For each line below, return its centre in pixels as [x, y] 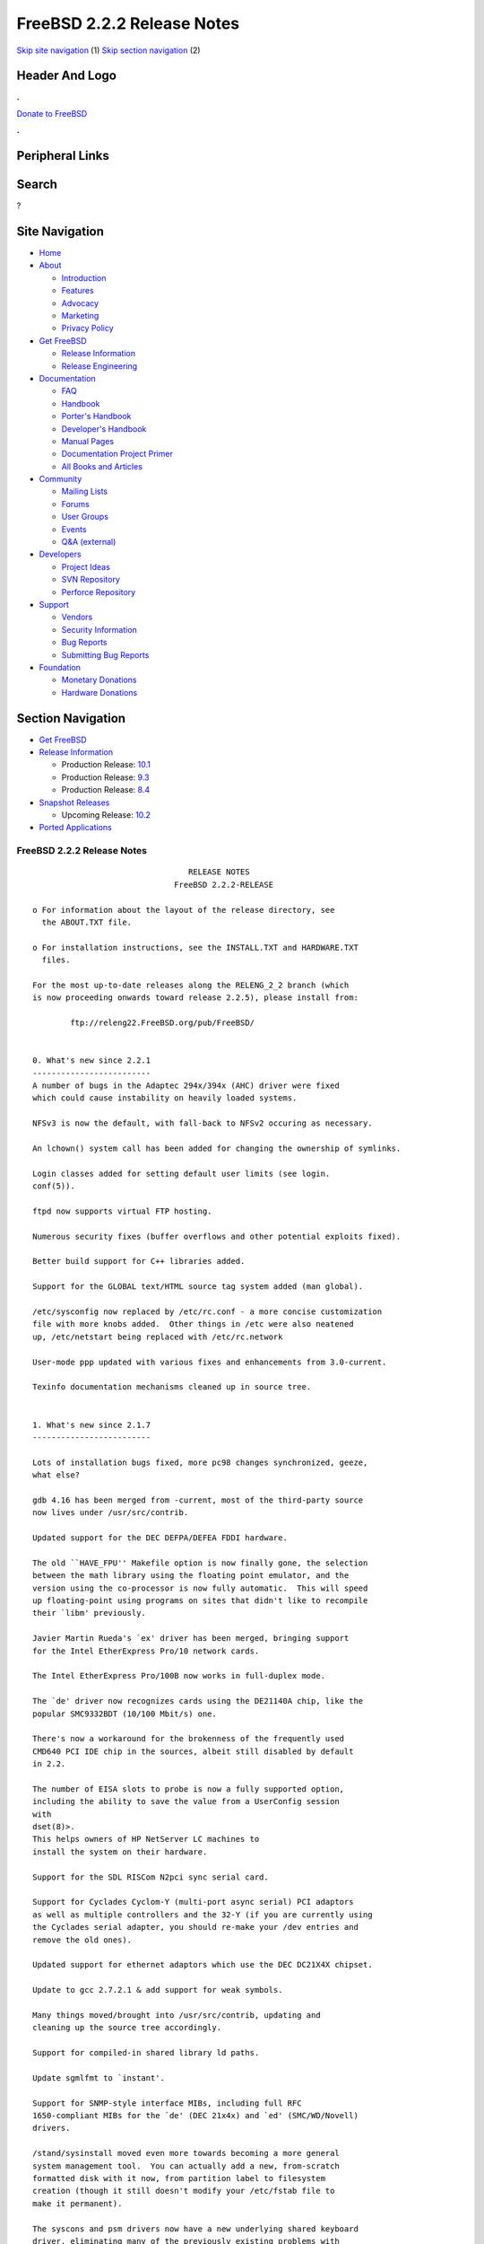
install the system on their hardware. [120, 1852]
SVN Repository [91, 580]
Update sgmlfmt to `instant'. [99, 2077]
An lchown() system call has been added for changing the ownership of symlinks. [217, 1148]
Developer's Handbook [104, 429]
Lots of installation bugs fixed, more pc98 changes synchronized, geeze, [200, 1462]
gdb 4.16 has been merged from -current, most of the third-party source [198, 1500]
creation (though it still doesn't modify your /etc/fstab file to [184, 2191]
